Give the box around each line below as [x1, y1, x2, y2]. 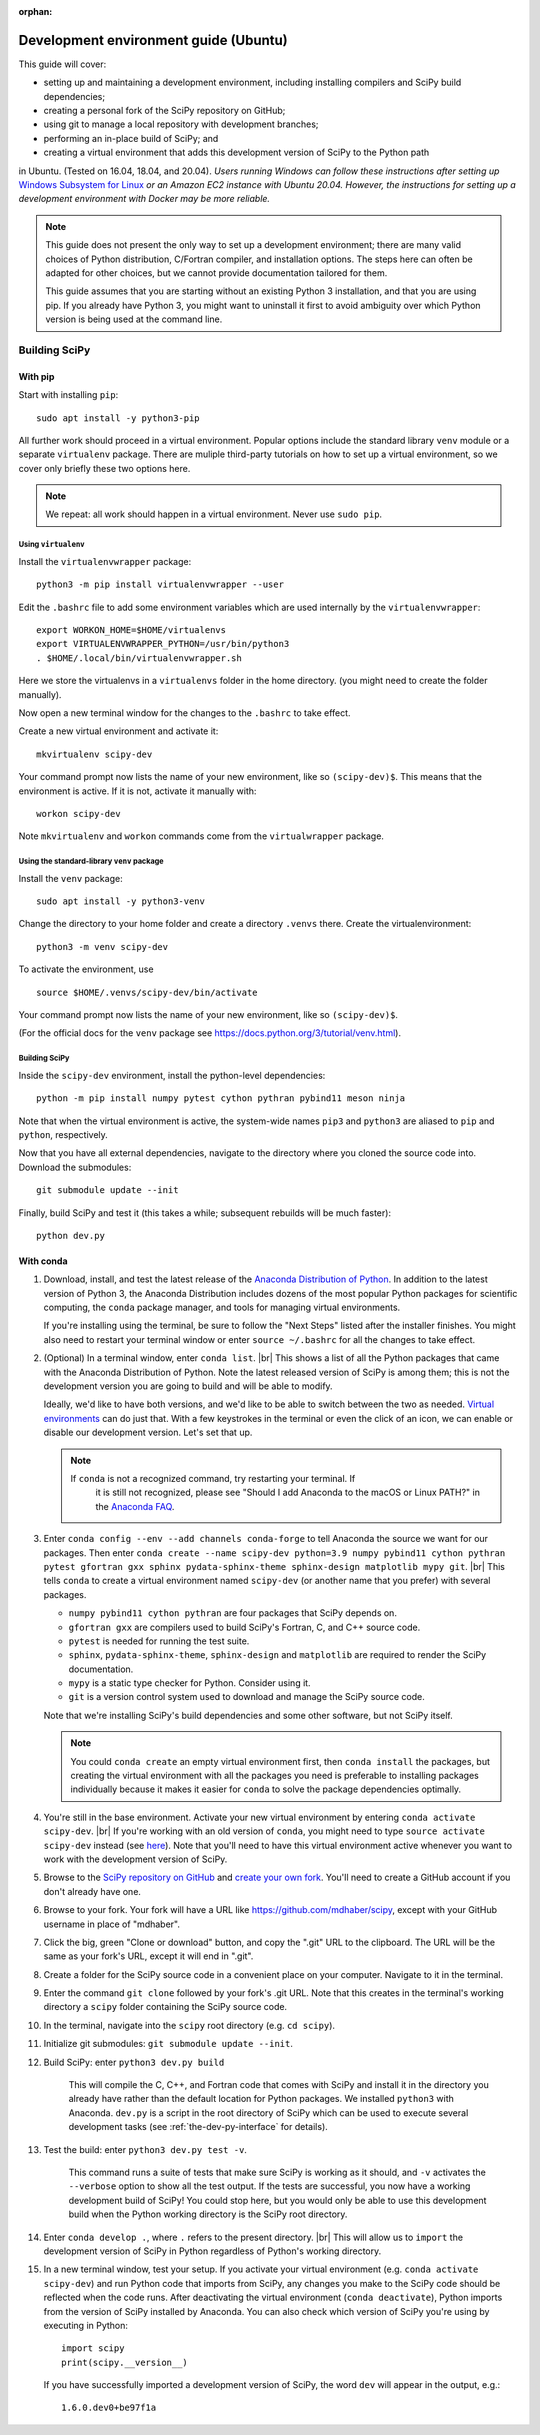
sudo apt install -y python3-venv [36, 896, 205, 907]
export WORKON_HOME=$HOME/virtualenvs [36, 625, 227, 635]
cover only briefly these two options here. [18, 462, 191, 474]
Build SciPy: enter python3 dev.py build [43, 2056, 225, 2068]
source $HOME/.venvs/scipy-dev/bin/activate [36, 986, 259, 998]
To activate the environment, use [18, 963, 154, 975]
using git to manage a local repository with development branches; [43, 118, 319, 130]
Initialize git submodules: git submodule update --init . [43, 2038, 294, 2050]
